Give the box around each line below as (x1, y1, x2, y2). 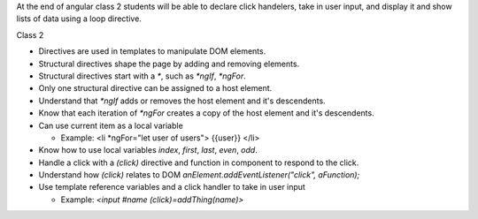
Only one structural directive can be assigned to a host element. (38, 83, 273, 94)
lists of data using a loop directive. (16, 13, 142, 24)
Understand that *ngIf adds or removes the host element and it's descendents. (38, 95, 327, 106)
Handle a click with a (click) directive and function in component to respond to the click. (38, 157, 359, 168)
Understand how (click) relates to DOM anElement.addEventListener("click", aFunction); (38, 170, 360, 180)
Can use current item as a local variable (38, 120, 183, 131)
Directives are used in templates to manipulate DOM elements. (38, 46, 266, 57)
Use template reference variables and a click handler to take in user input (38, 182, 305, 193)
